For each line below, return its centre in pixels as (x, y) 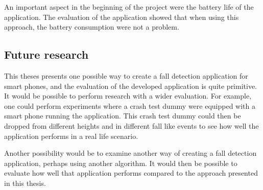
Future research (46, 54)
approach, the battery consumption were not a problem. (92, 27)
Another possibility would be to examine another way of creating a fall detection (130, 153)
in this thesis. (25, 183)
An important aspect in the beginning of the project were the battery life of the (129, 7)
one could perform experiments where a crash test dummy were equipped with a (130, 105)
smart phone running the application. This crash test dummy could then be (123, 116)
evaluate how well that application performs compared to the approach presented (131, 173)
